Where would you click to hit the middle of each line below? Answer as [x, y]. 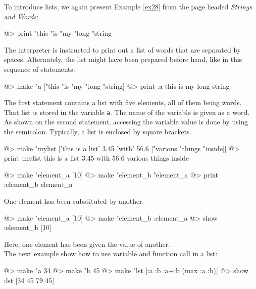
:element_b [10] [28, 227]
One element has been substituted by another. [74, 201]
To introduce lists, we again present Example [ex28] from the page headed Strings [128, 6]
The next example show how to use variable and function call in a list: [111, 254]
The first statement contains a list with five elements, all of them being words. [123, 102]
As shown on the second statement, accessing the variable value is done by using [126, 122]
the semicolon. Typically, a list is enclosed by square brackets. [98, 131]
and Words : [21, 16]
